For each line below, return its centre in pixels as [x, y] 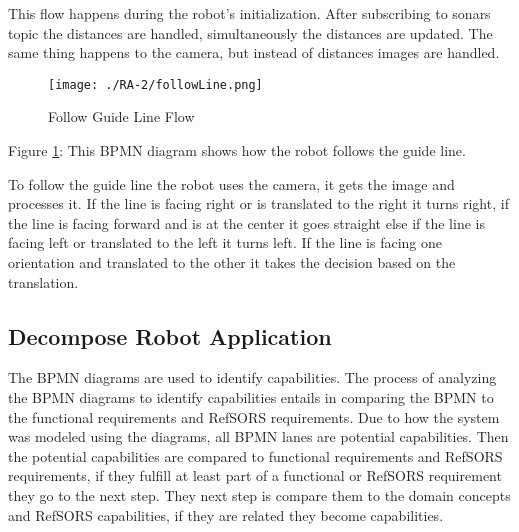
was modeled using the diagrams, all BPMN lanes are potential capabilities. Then [258, 436]
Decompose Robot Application [170, 335]
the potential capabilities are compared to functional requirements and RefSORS [255, 455]
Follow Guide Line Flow [121, 116]
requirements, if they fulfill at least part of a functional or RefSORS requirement [255, 475]
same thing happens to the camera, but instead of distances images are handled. [254, 52]
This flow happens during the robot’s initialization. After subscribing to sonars [249, 13]
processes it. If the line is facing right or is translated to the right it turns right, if [258, 203]
